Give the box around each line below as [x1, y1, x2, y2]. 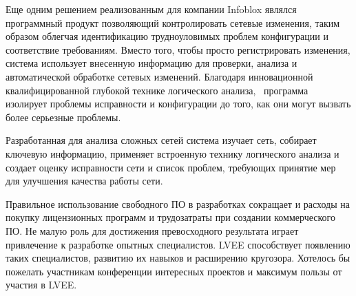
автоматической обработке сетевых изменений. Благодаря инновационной [6, 69, 313, 83]
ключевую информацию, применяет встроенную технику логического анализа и [6, 146, 339, 160]
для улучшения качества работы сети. [6, 173, 163, 188]
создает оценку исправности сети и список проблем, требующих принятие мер [6, 160, 336, 174]
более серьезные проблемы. [6, 109, 121, 124]
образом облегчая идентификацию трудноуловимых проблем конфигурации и [6, 29, 328, 43]
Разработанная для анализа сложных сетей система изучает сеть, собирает [6, 133, 317, 147]
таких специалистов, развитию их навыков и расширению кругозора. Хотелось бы [6, 251, 350, 265]
